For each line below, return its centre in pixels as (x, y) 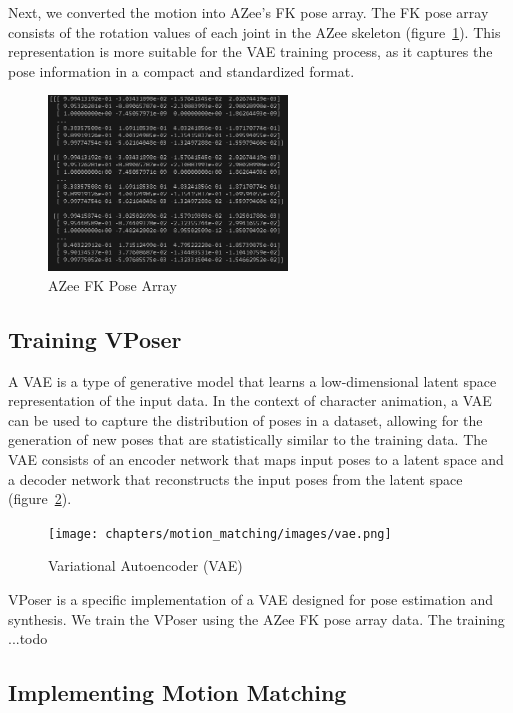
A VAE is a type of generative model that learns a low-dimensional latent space (252, 380)
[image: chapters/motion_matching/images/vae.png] (220, 533)
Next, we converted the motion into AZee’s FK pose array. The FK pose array (248, 12)
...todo (28, 638)
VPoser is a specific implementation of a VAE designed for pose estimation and (251, 599)
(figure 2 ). (40, 498)
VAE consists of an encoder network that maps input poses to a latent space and (256, 459)
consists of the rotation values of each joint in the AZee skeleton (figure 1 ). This (254, 31)
